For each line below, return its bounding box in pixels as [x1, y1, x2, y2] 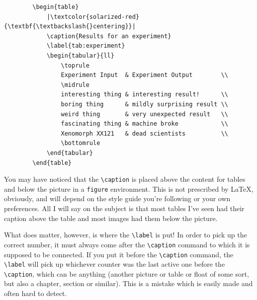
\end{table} [32, 159, 72, 166]
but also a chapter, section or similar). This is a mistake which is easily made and [4, 278, 253, 289]
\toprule [61, 62, 89, 69]
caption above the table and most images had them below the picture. [4, 213, 218, 223]
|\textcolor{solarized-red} [46, 13, 140, 20]
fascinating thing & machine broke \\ [61, 120, 229, 128]
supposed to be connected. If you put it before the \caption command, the [4, 249, 234, 259]
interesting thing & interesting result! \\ [61, 91, 229, 98]
